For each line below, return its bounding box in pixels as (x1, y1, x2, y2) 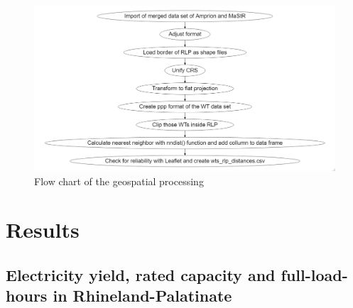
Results (6, 215, 80, 244)
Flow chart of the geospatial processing (34, 173, 204, 188)
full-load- (281, 264, 348, 286)
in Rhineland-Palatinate (53, 285, 232, 307)
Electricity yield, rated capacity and (6, 264, 276, 286)
